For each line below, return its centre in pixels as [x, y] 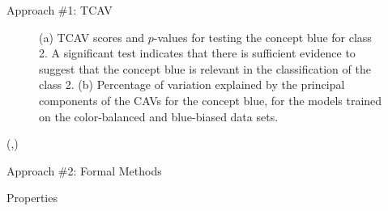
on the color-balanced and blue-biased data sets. [159, 116]
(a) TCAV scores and [92, 37]
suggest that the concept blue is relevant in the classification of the [205, 68]
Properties [32, 198]
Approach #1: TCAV [60, 10]
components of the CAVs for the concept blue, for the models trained [211, 100]
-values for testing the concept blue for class [262, 37]
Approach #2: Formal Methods [84, 170]
